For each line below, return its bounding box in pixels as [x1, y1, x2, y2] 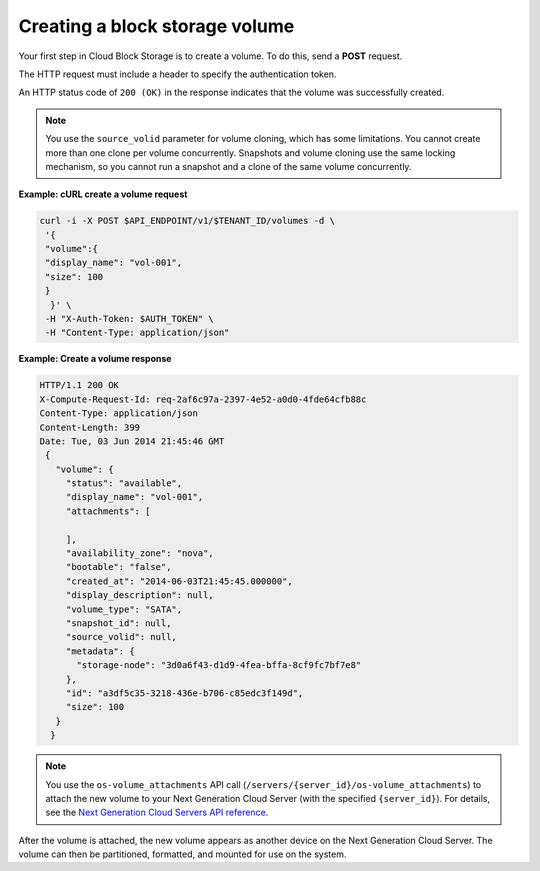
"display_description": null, [65, 590, 214, 601]
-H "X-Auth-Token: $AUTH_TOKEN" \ [45, 313, 214, 324]
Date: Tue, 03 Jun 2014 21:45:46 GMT [39, 435, 225, 447]
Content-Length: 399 [39, 421, 140, 433]
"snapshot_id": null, [65, 618, 172, 629]
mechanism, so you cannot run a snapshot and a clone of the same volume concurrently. [45, 160, 412, 172]
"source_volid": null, [65, 631, 177, 643]
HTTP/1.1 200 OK [39, 380, 120, 391]
